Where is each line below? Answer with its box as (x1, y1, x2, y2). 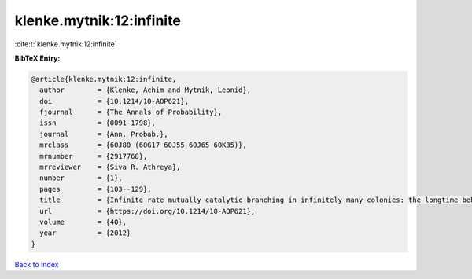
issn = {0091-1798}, (39, 119, 157, 127)
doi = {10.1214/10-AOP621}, (39, 97, 189, 105)
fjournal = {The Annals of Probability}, (39, 108, 223, 117)
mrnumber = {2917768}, (39, 152, 148, 160)
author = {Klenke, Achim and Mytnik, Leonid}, (39, 86, 252, 94)
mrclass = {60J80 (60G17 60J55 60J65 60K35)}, (39, 141, 247, 149)
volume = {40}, (39, 218, 127, 226)
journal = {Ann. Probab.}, (39, 130, 168, 138)
